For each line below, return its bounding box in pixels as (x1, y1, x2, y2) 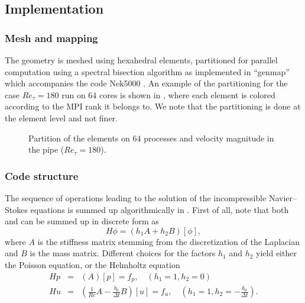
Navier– (268, 191, 297, 204)
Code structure (5, 168, 79, 183)
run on (61, 88, 86, 101)
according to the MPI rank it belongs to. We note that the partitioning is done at (5, 100, 301, 112)
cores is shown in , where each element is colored (99, 88, 275, 101)
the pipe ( (28, 143, 64, 156)
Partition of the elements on (28, 131, 130, 144)
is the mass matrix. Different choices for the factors (30, 247, 216, 259)
